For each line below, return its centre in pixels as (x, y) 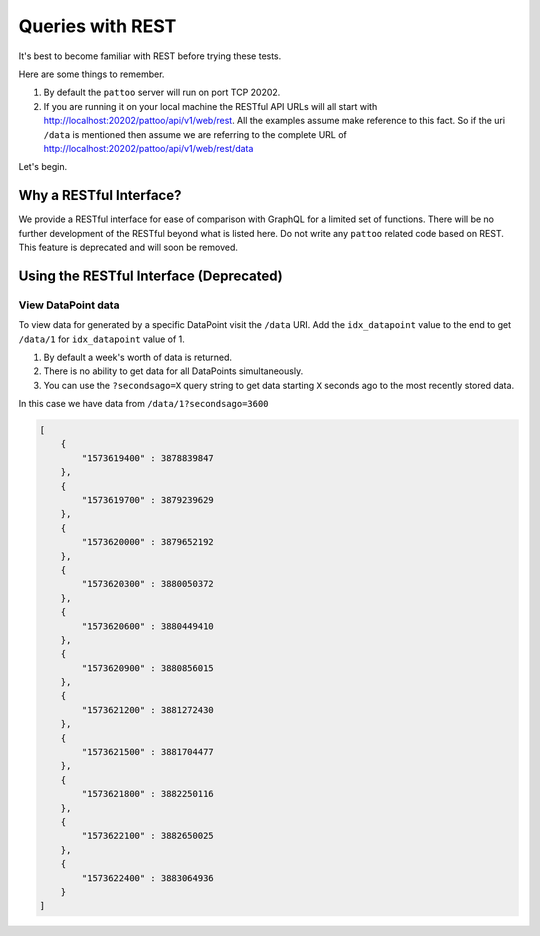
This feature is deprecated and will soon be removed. (128, 247)
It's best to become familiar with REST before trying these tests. (150, 56)
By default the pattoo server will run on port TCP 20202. (162, 92)
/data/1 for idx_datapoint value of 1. (101, 339)
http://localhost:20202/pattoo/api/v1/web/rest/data (148, 148)
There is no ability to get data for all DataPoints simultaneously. (173, 371)
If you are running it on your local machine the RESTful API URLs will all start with (210, 106)
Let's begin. (43, 167)
